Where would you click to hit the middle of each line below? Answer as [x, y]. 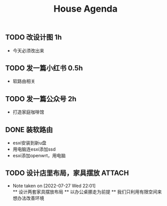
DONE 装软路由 [29, 129]
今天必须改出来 [28, 50]
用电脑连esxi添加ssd [34, 149]
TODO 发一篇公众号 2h [41, 99]
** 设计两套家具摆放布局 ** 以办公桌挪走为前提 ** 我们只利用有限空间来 [87, 192]
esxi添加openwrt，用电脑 [39, 156]
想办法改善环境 [28, 198]
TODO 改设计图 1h [34, 37]
